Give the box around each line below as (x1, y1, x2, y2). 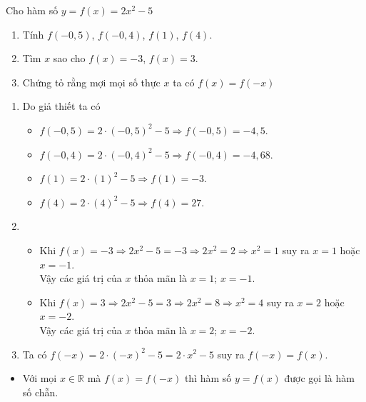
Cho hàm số (6, 3, 59, 17)
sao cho (53, 51, 86, 66)
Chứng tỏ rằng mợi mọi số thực (22, 74, 161, 89)
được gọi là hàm (284, 371, 355, 386)
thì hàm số (184, 371, 232, 386)
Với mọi (22, 371, 57, 386)
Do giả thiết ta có (22, 99, 101, 114)
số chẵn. (22, 384, 59, 399)
